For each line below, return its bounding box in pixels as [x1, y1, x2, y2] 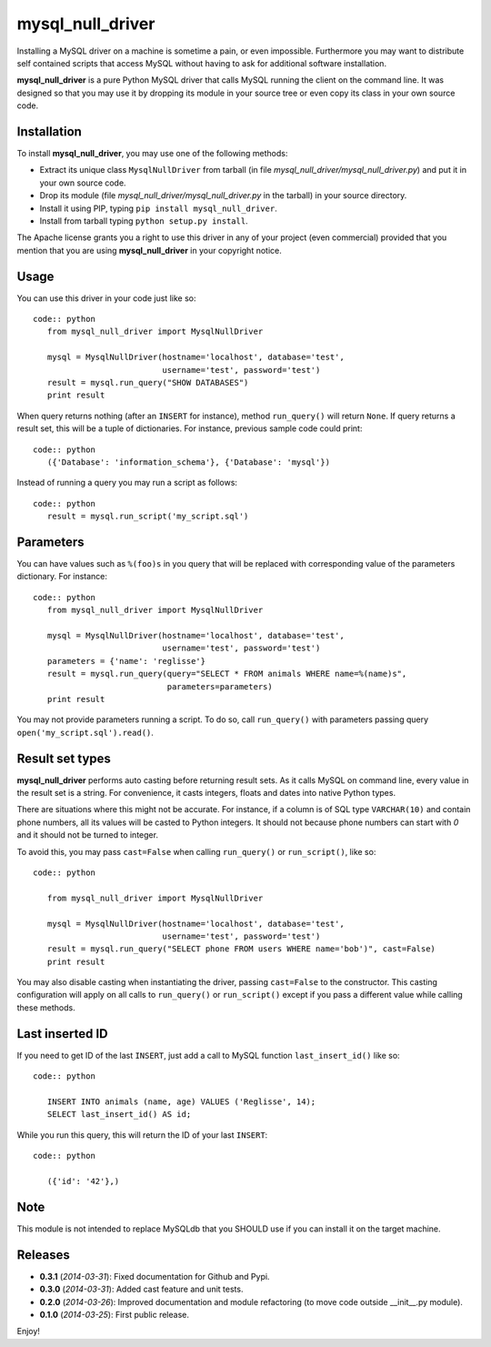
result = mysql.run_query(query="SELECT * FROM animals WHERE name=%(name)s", [46, 668, 407, 679]
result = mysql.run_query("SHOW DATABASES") [46, 377, 249, 387]
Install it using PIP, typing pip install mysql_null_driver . [39, 203, 277, 214]
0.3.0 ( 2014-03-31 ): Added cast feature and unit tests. [39, 1283, 244, 1295]
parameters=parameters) [166, 681, 273, 691]
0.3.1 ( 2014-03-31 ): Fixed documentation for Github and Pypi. [39, 1271, 270, 1282]
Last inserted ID [16, 1026, 108, 1041]
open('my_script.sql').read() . [16, 727, 155, 738]
